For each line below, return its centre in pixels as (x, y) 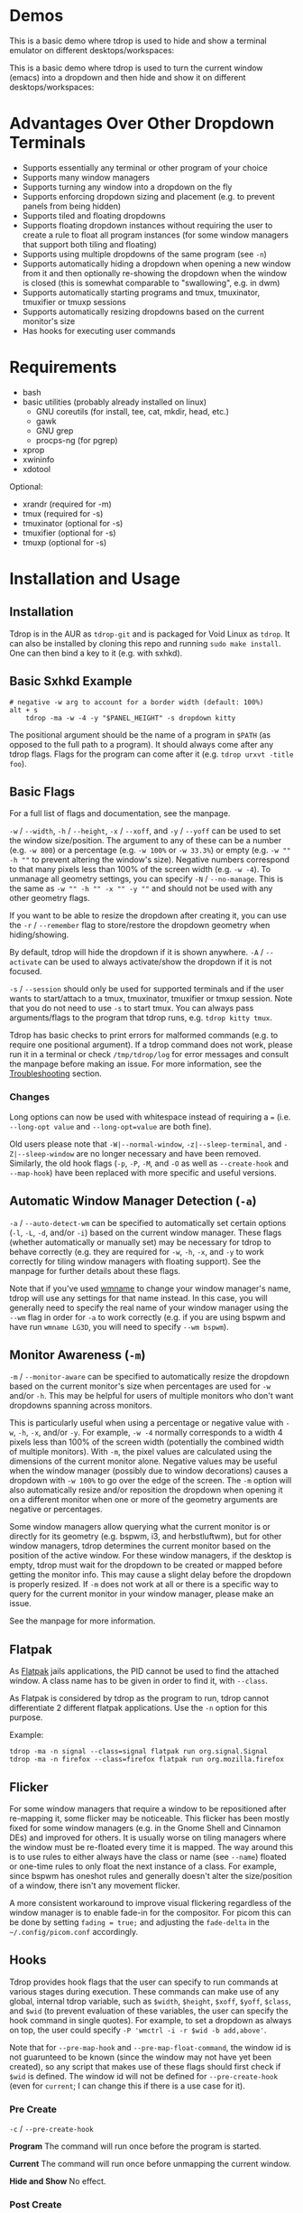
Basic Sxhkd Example (71, 681)
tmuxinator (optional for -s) (73, 523)
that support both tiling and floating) (90, 244)
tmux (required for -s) (63, 513)
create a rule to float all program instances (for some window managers (155, 235)
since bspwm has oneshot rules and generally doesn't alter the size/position (151, 1875)
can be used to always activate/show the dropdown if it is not (158, 962)
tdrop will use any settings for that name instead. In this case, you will (138, 1297)
